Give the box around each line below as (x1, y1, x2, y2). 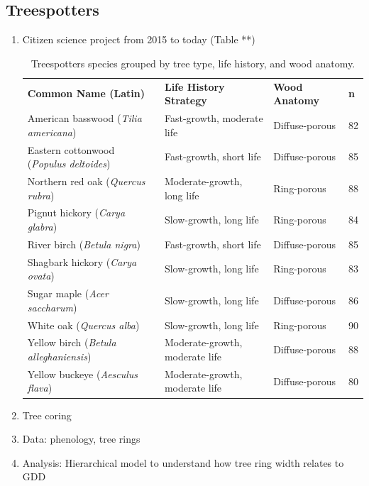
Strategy (164, 93, 207, 108)
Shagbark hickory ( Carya (27, 254, 137, 269)
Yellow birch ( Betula (27, 335, 116, 350)
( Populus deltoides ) (27, 156, 111, 171)
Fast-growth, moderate (164, 111, 263, 126)
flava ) (27, 380, 53, 395)
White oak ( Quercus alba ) (27, 317, 140, 332)
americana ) (27, 124, 77, 139)
